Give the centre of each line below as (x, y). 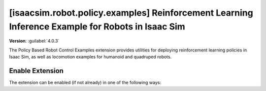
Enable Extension (36, 71)
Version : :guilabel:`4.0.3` (34, 41)
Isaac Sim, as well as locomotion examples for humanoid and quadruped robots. (90, 57)
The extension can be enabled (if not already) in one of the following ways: (85, 83)
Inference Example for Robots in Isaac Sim (97, 26)
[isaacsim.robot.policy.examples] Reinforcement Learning (131, 13)
